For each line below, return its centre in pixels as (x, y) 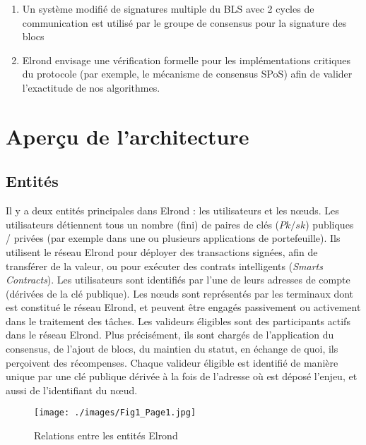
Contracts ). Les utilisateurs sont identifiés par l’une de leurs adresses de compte (178, 280)
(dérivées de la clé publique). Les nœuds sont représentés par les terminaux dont (180, 293)
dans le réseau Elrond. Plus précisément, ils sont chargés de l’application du (170, 335)
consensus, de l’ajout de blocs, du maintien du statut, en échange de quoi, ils (172, 349)
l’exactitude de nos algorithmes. (91, 87)
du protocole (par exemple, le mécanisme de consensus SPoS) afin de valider (187, 74)
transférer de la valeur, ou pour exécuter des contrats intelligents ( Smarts (164, 266)
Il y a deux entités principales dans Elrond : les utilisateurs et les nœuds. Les (172, 211)
